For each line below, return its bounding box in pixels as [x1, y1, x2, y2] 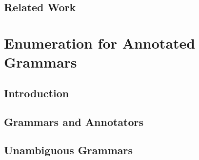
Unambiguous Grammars [4, 142, 133, 158]
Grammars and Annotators [4, 114, 144, 129]
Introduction [4, 85, 69, 100]
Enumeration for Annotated [4, 33, 196, 53]
